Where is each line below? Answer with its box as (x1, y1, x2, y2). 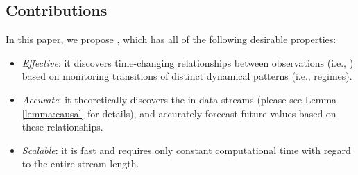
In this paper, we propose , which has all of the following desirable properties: (6, 32, 336, 47)
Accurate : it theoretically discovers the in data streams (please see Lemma (22, 92, 337, 106)
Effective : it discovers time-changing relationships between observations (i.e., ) (22, 55, 354, 69)
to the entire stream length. (22, 156, 139, 171)
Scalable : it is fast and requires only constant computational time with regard (22, 142, 351, 157)
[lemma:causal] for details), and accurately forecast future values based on (22, 106, 336, 120)
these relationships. (22, 119, 103, 134)
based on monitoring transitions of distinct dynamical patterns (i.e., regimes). (22, 69, 352, 83)
